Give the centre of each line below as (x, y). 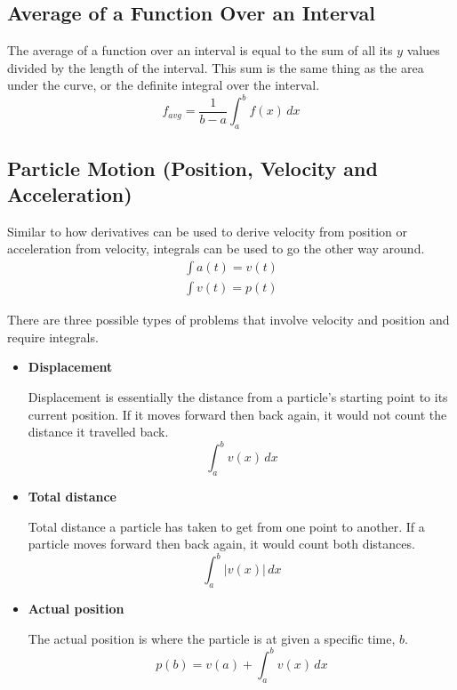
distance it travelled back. (98, 432)
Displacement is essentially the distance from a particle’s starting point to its (238, 396)
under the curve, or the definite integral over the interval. (164, 85)
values (423, 50)
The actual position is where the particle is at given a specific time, (212, 638)
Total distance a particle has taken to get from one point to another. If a (226, 526)
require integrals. (53, 337)
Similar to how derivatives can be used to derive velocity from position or (207, 231)
